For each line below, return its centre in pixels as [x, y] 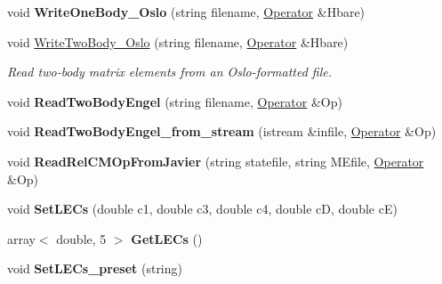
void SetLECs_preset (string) [95, 268]
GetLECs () [167, 238]
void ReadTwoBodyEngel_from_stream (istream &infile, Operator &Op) [222, 131]
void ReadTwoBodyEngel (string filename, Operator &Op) [175, 101]
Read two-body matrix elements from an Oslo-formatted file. [170, 72]
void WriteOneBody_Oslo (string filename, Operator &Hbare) [186, 12]
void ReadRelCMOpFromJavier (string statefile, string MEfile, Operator [216, 161]
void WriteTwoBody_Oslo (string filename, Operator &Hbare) [178, 41]
